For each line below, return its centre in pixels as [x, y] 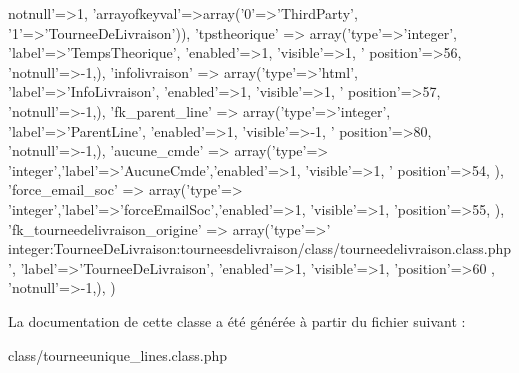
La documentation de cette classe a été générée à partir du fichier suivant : [237, 320]
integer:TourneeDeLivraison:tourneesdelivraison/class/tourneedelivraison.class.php [260, 248]
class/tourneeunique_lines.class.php [118, 354]
